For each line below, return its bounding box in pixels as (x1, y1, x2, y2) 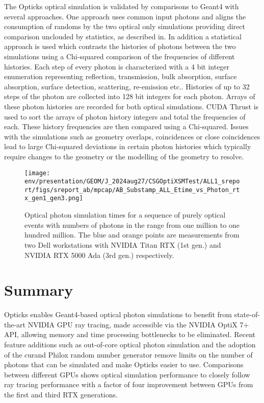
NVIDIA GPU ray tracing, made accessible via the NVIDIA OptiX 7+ (28, 319, 249, 329)
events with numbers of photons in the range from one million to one (24, 219, 240, 230)
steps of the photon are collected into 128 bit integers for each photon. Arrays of (4, 91, 255, 102)
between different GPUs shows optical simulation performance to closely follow (4, 369, 250, 380)
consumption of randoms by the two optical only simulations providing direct (4, 21, 245, 32)
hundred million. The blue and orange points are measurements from (24, 229, 240, 240)
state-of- (234, 309, 260, 320)
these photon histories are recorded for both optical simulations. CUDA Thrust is (4, 101, 259, 111)
